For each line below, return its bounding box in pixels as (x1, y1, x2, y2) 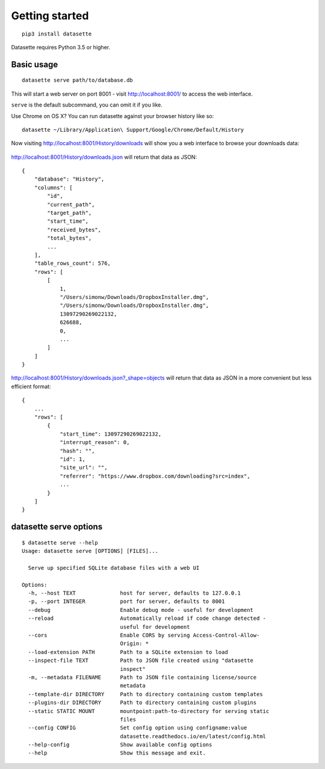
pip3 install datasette (22, 30, 92, 37)
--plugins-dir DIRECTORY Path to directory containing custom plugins (28, 699, 257, 706)
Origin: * (120, 640, 149, 647)
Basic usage (11, 59, 58, 69)
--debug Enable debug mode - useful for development (28, 607, 254, 613)
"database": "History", (34, 176, 105, 183)
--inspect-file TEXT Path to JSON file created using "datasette (28, 657, 254, 664)
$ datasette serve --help (22, 539, 99, 546)
